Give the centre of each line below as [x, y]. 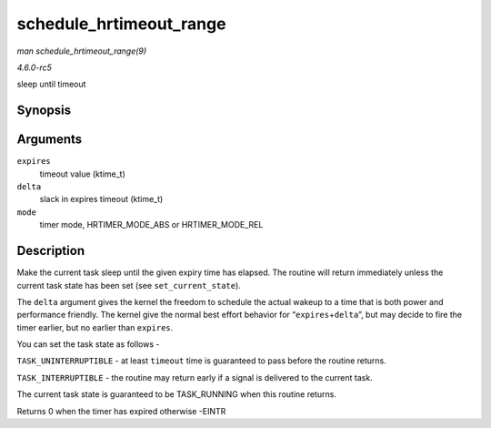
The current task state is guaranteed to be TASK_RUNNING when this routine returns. [176, 394]
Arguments [50, 140]
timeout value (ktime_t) [83, 174]
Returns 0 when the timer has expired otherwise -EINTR [121, 411]
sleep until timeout [51, 84]
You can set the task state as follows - [88, 344]
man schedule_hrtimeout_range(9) [82, 51]
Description [51, 251]
